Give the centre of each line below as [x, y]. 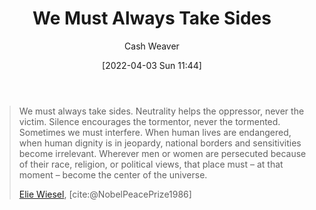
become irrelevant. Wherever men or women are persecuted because [162, 153]
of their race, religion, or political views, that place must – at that [151, 164]
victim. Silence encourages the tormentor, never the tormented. [149, 121]
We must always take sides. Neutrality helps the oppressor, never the [161, 111]
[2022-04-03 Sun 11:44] [152, 65]
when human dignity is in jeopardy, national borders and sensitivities [160, 143]
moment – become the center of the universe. [113, 174]
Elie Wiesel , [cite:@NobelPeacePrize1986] [105, 194]
